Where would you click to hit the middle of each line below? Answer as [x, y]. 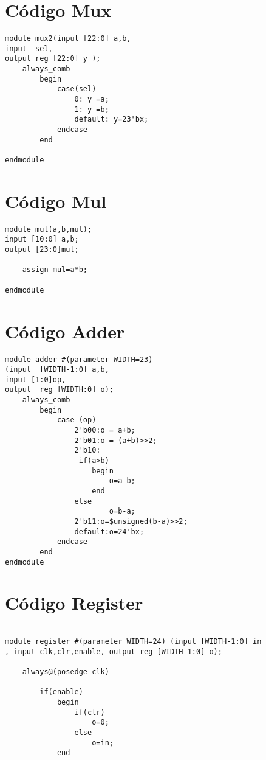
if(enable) [61, 692]
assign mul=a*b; [55, 270]
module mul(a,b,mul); [49, 229]
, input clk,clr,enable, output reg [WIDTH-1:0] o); [114, 651]
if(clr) [90, 712]
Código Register [74, 603]
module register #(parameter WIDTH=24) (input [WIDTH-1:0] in [133, 642]
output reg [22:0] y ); [53, 59]
